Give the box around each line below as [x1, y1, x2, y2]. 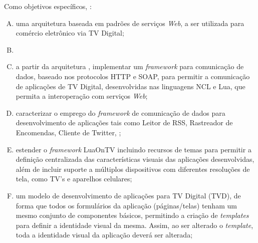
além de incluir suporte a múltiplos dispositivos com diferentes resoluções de [16, 163, 250, 174]
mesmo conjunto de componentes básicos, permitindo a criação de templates [16, 210, 249, 220]
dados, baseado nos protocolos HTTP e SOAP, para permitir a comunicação [16, 71, 250, 81]
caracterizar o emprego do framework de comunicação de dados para [16, 107, 225, 118]
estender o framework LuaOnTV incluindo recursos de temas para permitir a [16, 144, 251, 154]
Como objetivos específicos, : [4, 1, 92, 11]
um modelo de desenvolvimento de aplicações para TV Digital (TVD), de [16, 190, 241, 200]
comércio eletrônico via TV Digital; [16, 28, 124, 38]
